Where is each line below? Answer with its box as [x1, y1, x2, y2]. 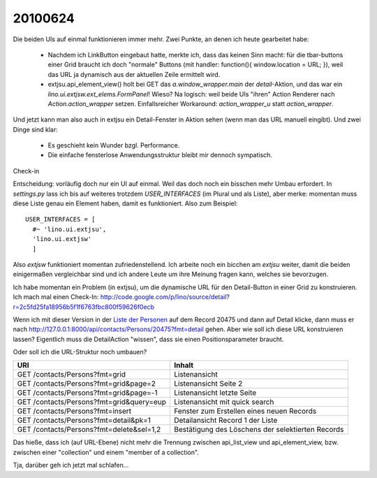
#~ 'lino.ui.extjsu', [32, 225, 107, 233]
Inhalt [173, 361, 194, 370]
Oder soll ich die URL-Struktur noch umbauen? [13, 348, 147, 356]
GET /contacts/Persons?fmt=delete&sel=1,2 [17, 425, 161, 435]
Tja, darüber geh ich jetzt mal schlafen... [13, 461, 129, 470]
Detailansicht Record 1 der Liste [173, 416, 278, 426]
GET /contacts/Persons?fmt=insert [17, 406, 132, 416]
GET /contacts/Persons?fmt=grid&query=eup [17, 397, 167, 407]
